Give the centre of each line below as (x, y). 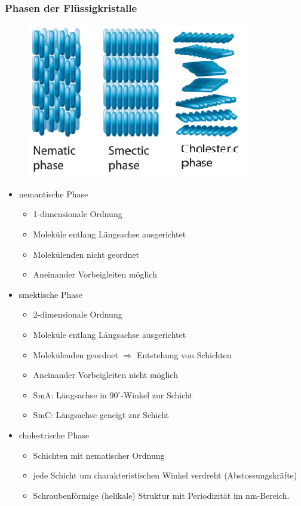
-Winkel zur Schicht (157, 394)
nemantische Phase (53, 193)
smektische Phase (50, 294)
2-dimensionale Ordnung (78, 314)
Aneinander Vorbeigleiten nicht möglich (105, 375)
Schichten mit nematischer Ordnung (99, 455)
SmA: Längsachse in (70, 394)
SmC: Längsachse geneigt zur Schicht (101, 415)
